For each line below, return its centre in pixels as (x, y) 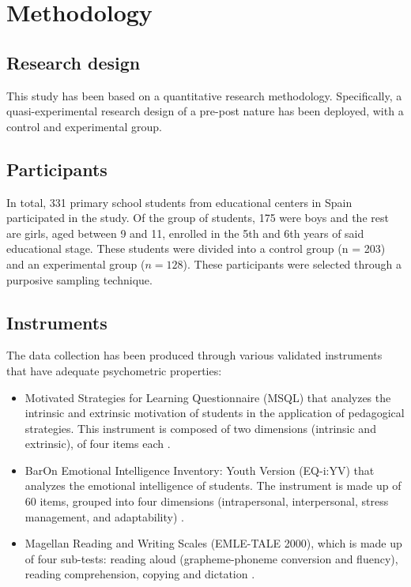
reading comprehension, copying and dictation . (140, 574)
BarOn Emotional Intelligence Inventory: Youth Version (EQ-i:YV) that (200, 470)
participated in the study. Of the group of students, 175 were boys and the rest (198, 218)
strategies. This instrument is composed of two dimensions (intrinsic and (200, 428)
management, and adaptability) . (104, 516)
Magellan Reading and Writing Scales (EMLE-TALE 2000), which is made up (213, 543)
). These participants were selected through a (292, 263)
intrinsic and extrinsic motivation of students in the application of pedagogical (215, 413)
